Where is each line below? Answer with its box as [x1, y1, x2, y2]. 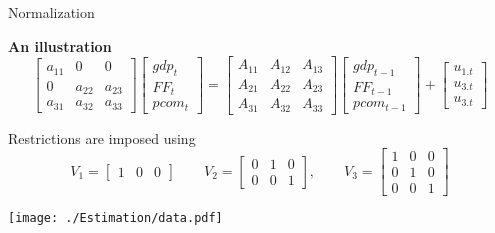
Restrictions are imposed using [8, 127, 196, 148]
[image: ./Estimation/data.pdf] [8, 211, 223, 226]
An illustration [8, 35, 112, 56]
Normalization [8, 2, 95, 22]
